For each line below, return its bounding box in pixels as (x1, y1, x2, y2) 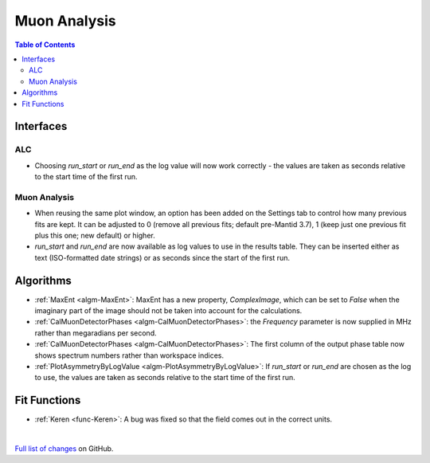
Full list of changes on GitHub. (14, 444, 114, 453)
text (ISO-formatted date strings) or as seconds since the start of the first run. (34, 253, 291, 262)
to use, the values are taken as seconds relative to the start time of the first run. (34, 373, 296, 383)
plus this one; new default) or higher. (34, 230, 155, 240)
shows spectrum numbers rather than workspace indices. (34, 351, 225, 360)
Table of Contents (14, 40, 76, 49)
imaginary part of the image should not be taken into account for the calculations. (34, 306, 303, 316)
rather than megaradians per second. (34, 328, 157, 338)
